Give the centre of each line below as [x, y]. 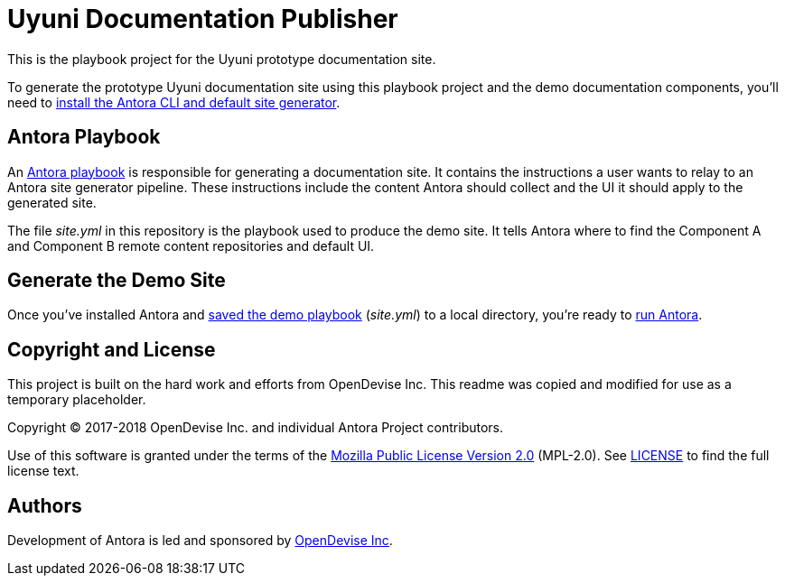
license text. [43, 471]
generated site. [52, 202]
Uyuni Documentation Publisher [203, 19]
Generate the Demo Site [117, 281]
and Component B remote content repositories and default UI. [191, 245]
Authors [45, 505]
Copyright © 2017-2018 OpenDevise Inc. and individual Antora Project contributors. [256, 428]
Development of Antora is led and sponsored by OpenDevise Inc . [200, 541]
